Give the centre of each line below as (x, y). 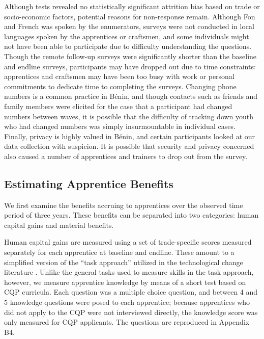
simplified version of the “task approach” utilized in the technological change (124, 262)
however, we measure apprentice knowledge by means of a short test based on (125, 282)
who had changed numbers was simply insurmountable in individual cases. (120, 126)
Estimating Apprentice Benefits (89, 183)
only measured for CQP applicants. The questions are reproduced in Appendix (127, 322)
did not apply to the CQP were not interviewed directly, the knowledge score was (131, 312)
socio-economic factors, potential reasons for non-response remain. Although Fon (130, 16)
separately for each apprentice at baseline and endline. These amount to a (119, 252)
